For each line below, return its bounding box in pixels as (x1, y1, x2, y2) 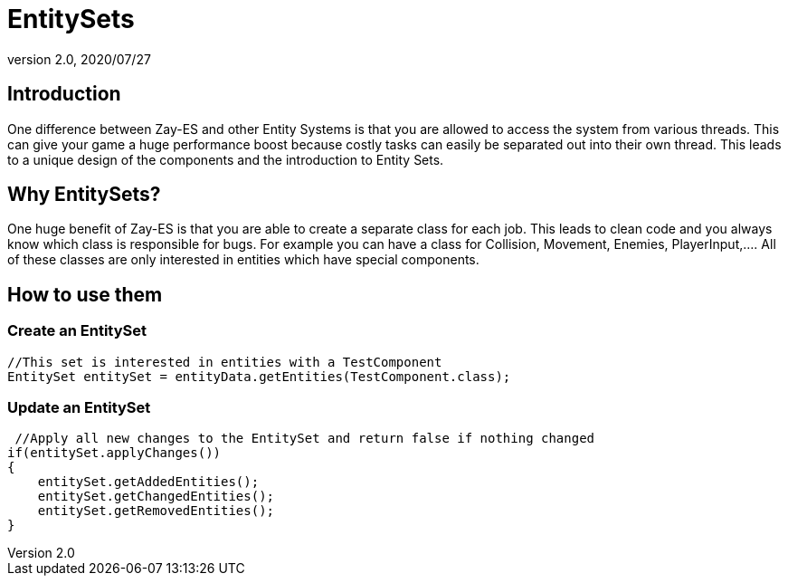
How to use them (7, 282, 163, 306)
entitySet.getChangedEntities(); (37, 489, 275, 504)
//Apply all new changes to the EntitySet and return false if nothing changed (14, 431, 595, 446)
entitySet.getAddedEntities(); (37, 474, 260, 490)
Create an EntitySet (7, 321, 147, 340)
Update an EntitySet (7, 398, 151, 417)
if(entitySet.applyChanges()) (7, 445, 222, 461)
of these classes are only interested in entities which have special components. (7, 252, 479, 268)
